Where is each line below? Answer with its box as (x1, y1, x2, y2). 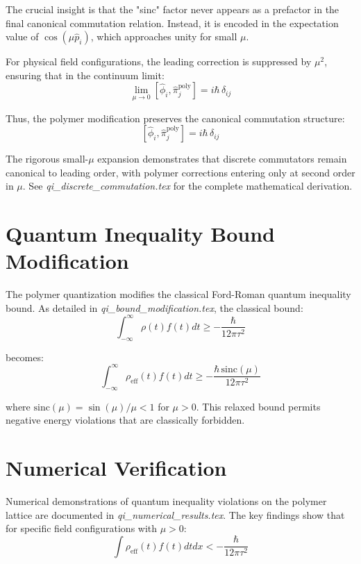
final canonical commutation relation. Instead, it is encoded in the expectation (6, 15, 339, 30)
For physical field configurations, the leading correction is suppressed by (6, 54, 312, 69)
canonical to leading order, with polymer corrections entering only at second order (6, 165, 355, 179)
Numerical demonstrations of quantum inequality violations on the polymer (6, 493, 327, 508)
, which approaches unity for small (90, 29, 237, 44)
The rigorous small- (6, 151, 89, 166)
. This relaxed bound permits (196, 399, 321, 413)
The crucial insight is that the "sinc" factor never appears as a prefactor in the (6, 2, 339, 16)
